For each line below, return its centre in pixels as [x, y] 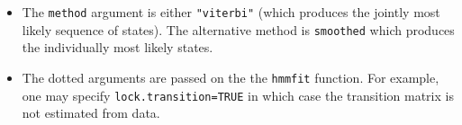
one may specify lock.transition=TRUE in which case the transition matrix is [238, 95]
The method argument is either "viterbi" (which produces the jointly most [231, 12]
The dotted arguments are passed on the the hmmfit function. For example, [231, 77]
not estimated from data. [91, 113]
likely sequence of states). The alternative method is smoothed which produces [238, 29]
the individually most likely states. [118, 47]
